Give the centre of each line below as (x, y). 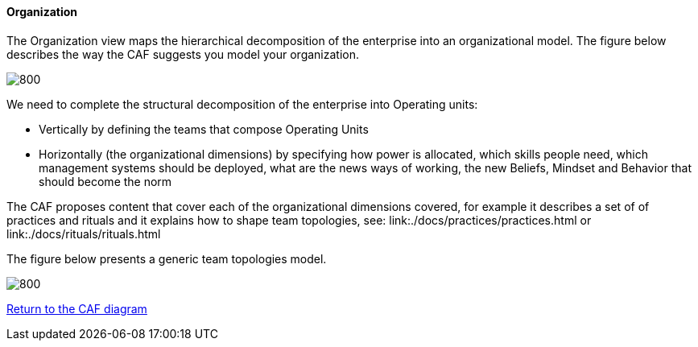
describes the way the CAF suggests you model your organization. (183, 54)
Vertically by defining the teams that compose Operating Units (204, 129)
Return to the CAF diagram (77, 308)
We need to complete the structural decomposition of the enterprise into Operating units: (242, 104)
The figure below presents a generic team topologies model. (167, 258)
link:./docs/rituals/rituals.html (84, 233)
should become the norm (105, 181)
